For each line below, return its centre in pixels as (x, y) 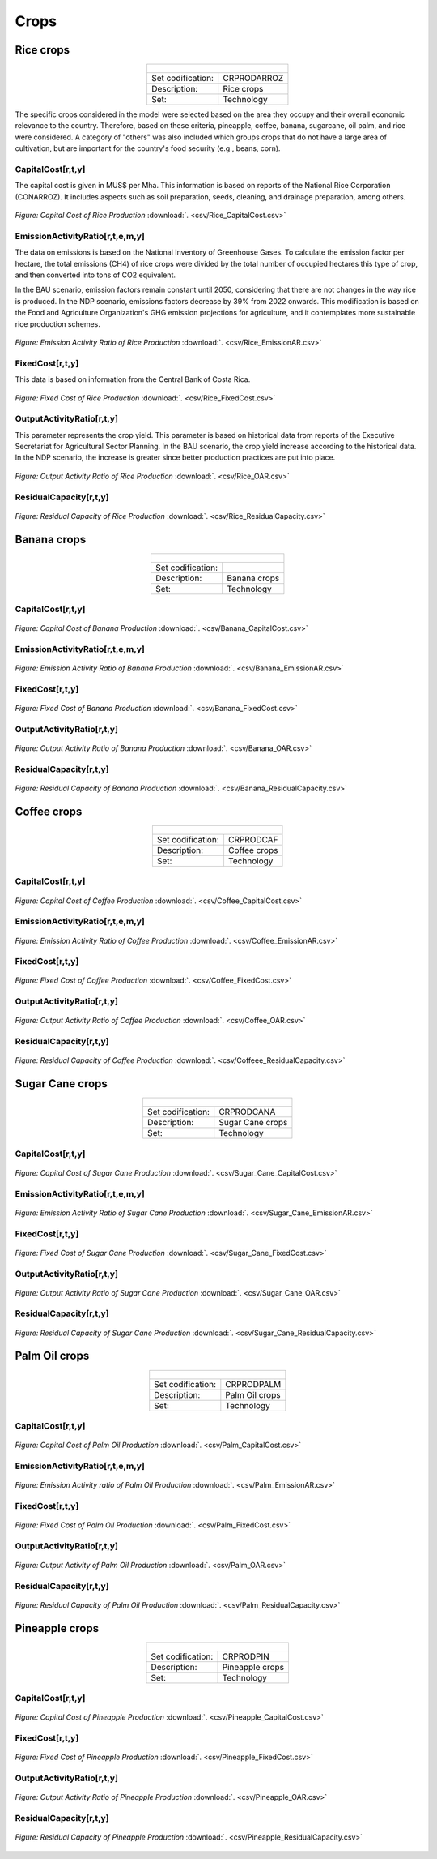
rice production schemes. (57, 323)
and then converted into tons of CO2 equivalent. (95, 275)
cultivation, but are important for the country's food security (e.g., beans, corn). (148, 148)
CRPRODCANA (247, 1112)
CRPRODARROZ (253, 79)
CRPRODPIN (246, 1656)
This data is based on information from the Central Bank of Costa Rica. (133, 379)
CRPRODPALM (253, 1384)
